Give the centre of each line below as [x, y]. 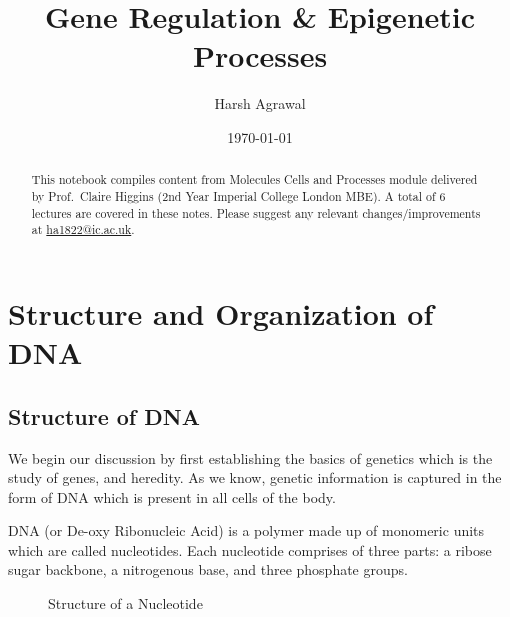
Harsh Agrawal [260, 103]
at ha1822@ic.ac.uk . [83, 229]
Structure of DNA [104, 415]
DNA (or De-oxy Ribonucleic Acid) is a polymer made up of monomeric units [246, 530]
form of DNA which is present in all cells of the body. [172, 496]
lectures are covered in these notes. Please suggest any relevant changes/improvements [256, 212]
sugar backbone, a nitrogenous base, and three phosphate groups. [208, 569]
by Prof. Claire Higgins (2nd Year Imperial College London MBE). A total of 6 [238, 195]
